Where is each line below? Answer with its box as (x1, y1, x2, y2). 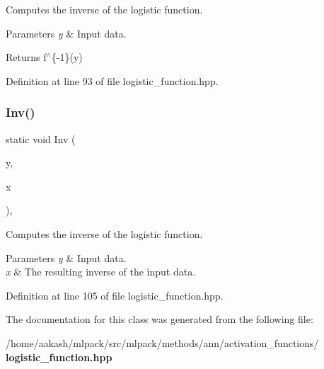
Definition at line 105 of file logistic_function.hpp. (6, 288, 224, 302)
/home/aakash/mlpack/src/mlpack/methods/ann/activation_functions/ (6, 335, 319, 350)
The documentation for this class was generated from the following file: (6, 312, 313, 327)
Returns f (6, 50, 47, 64)
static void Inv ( (6, 131, 76, 146)
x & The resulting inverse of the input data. (6, 264, 196, 279)
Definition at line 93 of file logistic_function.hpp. (6, 73, 219, 88)
